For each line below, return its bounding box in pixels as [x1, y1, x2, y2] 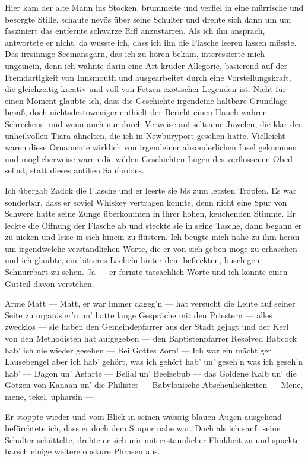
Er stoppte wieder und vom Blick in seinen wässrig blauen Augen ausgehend [5, 410, 282, 422]
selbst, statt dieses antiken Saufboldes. [5, 164, 144, 176]
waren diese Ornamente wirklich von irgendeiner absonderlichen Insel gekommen [5, 141, 297, 153]
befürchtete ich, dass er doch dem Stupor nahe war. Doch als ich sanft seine [5, 422, 281, 434]
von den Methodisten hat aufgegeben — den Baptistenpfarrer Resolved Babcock [5, 332, 297, 345]
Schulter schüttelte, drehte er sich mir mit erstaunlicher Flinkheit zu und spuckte [5, 433, 300, 446]
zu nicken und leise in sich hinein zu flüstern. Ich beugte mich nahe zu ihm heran [5, 230, 300, 243]
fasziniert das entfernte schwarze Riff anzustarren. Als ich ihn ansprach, [5, 24, 265, 37]
